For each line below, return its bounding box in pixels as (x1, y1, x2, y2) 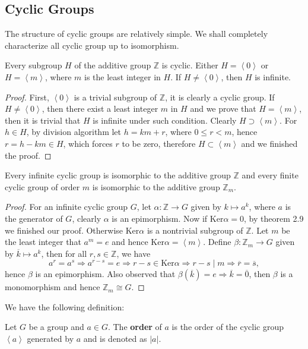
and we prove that (190, 102, 256, 115)
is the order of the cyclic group (172, 320, 284, 333)
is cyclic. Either (161, 59, 218, 71)
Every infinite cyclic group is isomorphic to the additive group (5, 169, 231, 181)
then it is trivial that (5, 114, 81, 126)
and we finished (241, 137, 298, 149)
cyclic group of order (5, 180, 80, 193)
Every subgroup (5, 59, 62, 71)
